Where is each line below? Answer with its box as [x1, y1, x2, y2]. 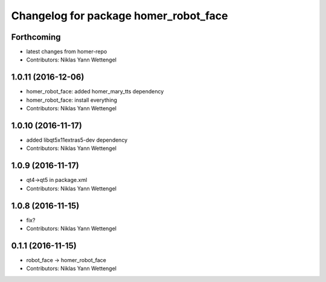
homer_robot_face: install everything [26, 96, 118, 104]
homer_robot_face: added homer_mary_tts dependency [26, 88, 164, 95]
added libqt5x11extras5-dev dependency [26, 136, 128, 144]
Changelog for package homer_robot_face [11, 9, 228, 22]
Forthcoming [11, 32, 61, 42]
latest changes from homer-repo [26, 48, 107, 55]
